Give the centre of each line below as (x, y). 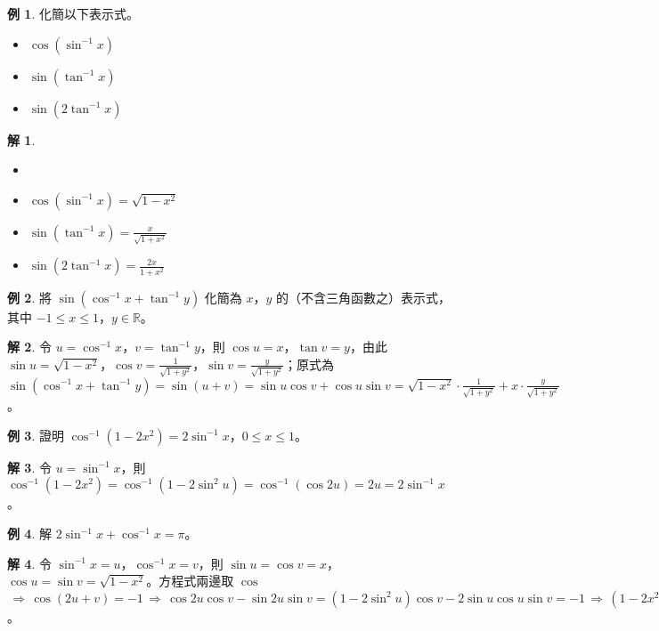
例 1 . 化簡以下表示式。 (73, 13)
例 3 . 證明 (36, 435)
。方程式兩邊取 (190, 581)
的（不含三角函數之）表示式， (364, 297)
